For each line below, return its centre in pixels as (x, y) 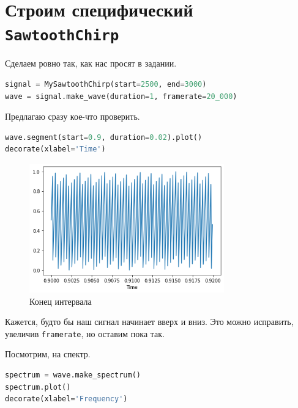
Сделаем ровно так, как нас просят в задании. (91, 63)
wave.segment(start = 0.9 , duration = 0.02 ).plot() (104, 137)
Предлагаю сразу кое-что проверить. (73, 116)
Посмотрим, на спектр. (48, 354)
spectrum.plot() (38, 387)
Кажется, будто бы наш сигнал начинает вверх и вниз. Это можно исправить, (149, 322)
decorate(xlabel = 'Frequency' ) (66, 399)
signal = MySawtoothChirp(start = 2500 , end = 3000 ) (106, 85)
